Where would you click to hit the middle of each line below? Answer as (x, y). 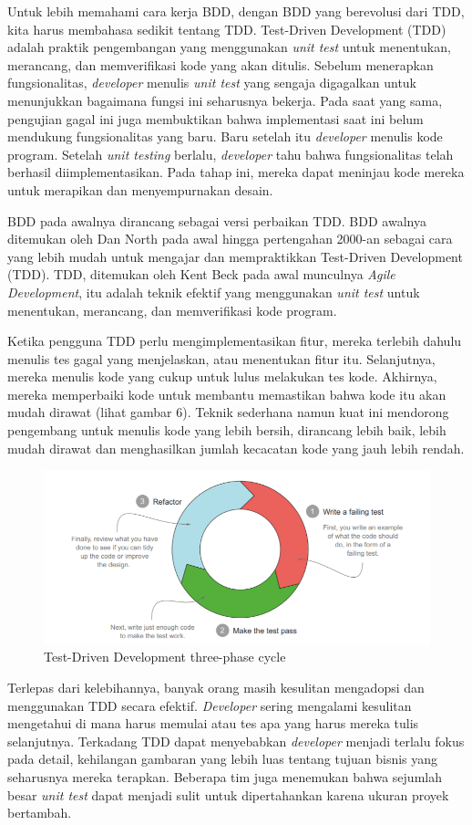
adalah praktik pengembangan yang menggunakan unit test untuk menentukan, (229, 47)
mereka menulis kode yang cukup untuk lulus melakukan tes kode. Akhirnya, (222, 376)
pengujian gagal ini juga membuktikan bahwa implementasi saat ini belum (215, 118)
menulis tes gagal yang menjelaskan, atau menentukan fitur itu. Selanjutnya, (221, 358)
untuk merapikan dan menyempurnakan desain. (140, 189)
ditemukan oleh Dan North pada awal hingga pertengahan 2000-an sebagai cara (230, 239)
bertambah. (40, 813)
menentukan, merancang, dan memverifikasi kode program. (172, 310)
